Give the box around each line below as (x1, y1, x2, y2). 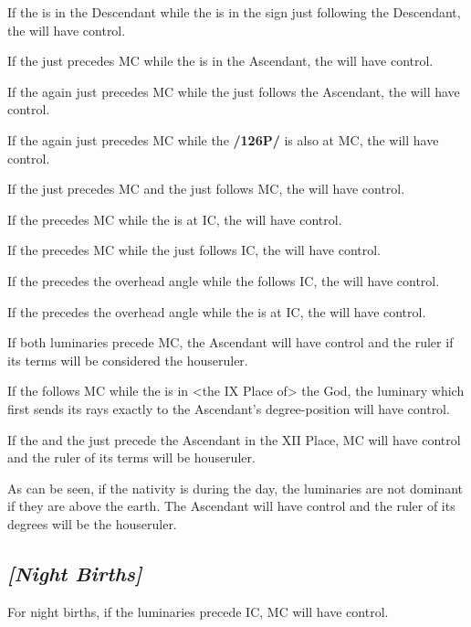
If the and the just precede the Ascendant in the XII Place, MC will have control (7, 430, 461, 449)
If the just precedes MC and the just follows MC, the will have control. (7, 179, 405, 198)
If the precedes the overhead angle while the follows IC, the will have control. (7, 271, 440, 290)
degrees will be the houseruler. (7, 514, 177, 533)
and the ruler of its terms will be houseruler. (7, 448, 256, 467)
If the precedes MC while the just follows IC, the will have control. (7, 240, 381, 260)
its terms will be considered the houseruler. (7, 350, 248, 369)
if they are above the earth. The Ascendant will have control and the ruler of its (7, 496, 455, 515)
